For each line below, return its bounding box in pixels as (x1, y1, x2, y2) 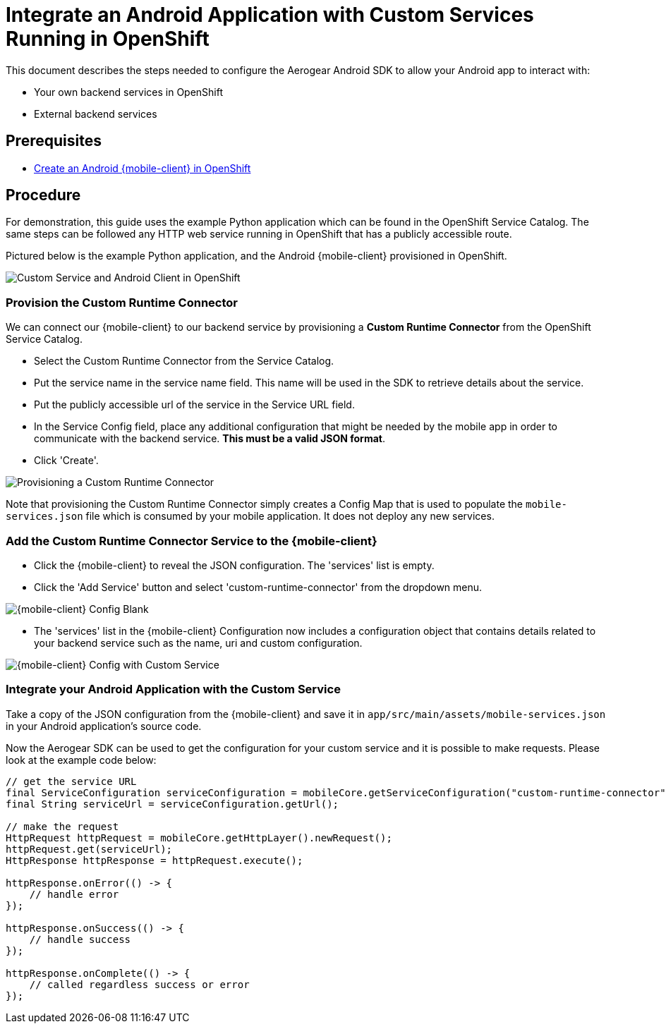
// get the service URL (6, 775, 137, 787)
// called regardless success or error (29, 978, 250, 990)
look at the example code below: (6, 753, 157, 766)
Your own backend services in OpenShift (34, 85, 224, 98)
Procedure (6, 186, 81, 205)
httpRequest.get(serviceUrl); (6, 843, 173, 855)
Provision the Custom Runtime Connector (6, 295, 238, 310)
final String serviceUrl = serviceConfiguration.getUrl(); (6, 798, 339, 810)
